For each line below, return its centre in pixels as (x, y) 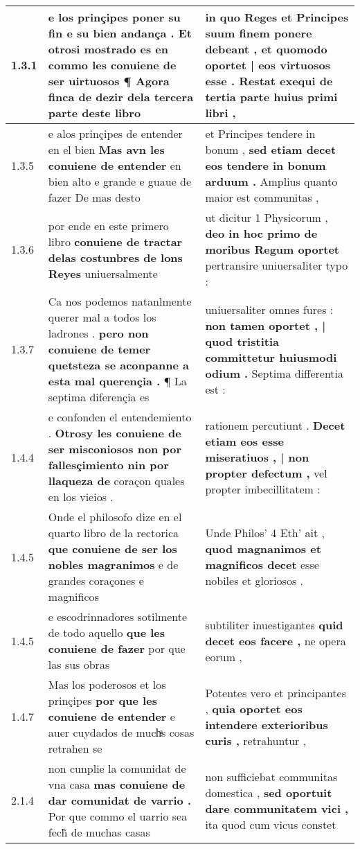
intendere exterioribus (267, 724)
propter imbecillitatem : (263, 489)
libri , (220, 113)
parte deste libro (94, 113)
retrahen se (75, 748)
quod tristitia (242, 341)
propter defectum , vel (266, 473)
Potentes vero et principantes (276, 692)
